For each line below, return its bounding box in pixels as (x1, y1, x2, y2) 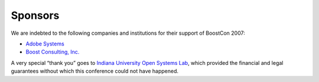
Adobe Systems (25, 40, 64, 47)
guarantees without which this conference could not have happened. (11, 68, 179, 75)
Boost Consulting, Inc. (25, 48, 80, 55)
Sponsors (11, 9, 60, 22)
